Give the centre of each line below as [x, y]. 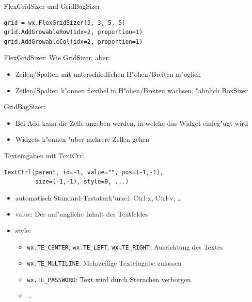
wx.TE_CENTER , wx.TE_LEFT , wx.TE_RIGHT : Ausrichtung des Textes [125, 246]
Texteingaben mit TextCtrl [44, 155]
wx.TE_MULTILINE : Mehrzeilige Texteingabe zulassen [104, 263]
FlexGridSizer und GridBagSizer [52, 6]
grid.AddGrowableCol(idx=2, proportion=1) [73, 42]
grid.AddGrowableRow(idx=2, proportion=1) [73, 32]
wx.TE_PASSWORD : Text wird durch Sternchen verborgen [109, 279]
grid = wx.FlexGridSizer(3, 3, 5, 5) [65, 23]
